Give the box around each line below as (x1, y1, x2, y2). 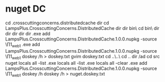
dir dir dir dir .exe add (5, 30, 50, 36)
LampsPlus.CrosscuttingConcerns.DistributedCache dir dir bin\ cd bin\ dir (5, 25, 159, 31)
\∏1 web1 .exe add (5, 41, 40, 49)
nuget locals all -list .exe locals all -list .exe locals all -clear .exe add (5, 60, 148, 66)
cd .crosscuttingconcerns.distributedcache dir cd (5, 20, 109, 26)
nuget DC (5, 3, 46, 15)
